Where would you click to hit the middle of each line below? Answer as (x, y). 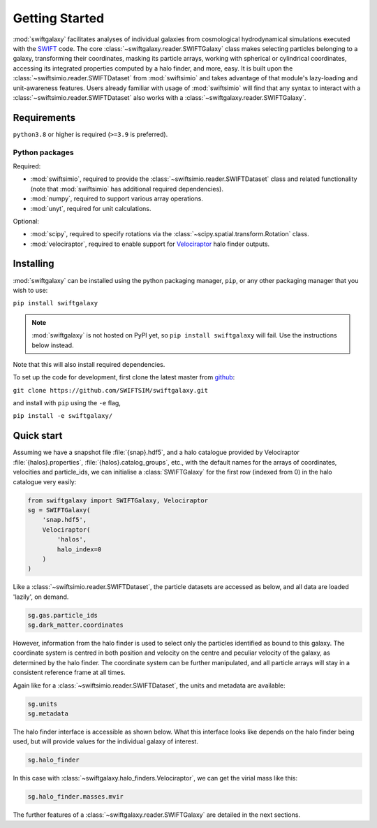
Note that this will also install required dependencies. (89, 364)
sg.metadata (48, 713)
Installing (34, 264)
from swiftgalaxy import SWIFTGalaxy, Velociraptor (118, 500)
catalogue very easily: (45, 481)
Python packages (43, 152)
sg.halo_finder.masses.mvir (75, 797)
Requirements (44, 118)
